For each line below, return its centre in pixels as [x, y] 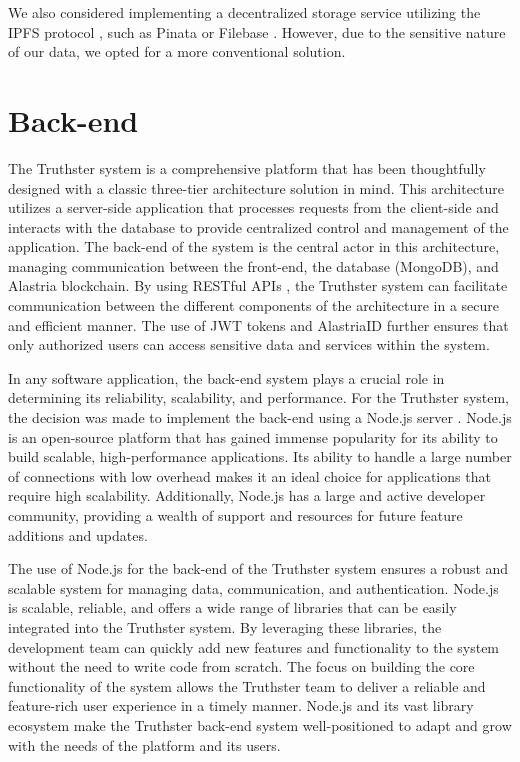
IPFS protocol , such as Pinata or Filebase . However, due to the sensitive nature [257, 31]
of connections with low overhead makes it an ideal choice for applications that [249, 475]
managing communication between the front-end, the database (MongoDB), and [253, 265]
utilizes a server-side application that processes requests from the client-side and [253, 207]
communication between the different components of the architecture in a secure [254, 305]
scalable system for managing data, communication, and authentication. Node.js [253, 587]
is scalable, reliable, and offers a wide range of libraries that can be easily [232, 607]
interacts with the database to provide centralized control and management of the [258, 226]
